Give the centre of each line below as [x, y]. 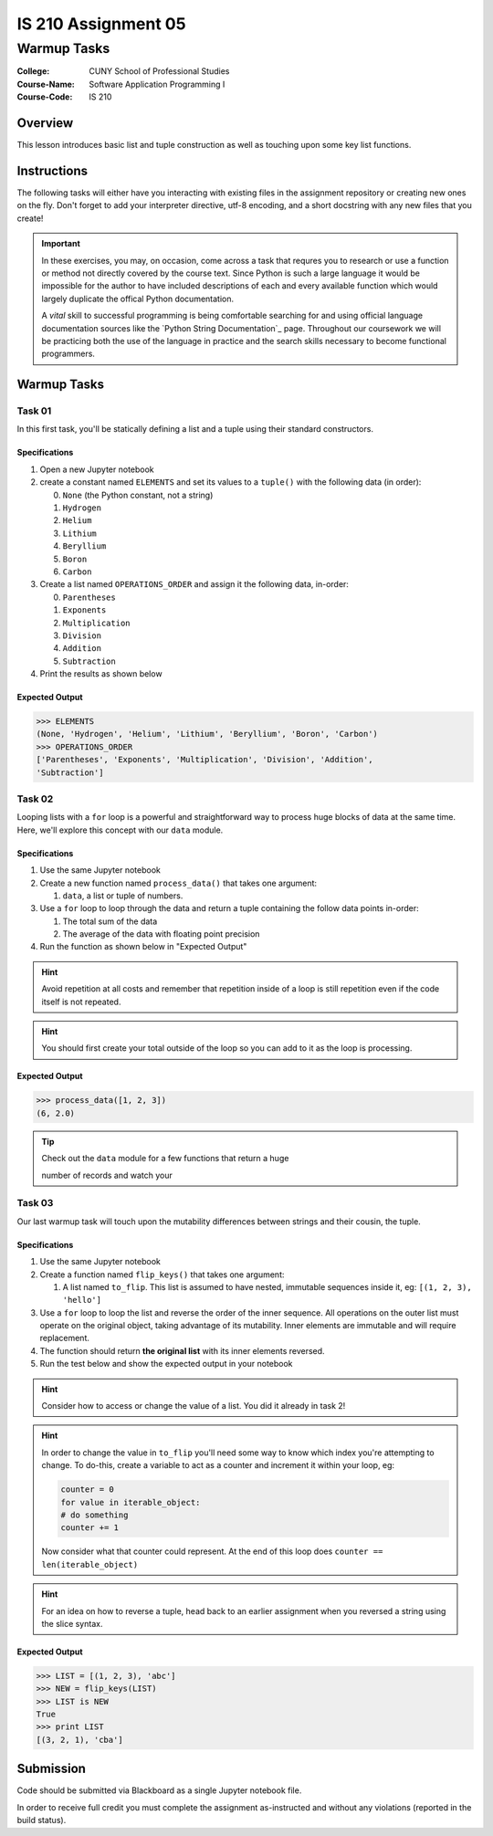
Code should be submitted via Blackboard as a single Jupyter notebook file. [159, 1790]
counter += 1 [89, 1528]
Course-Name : [46, 84]
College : [33, 71]
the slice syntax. [72, 1623]
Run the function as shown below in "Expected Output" [143, 947]
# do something [94, 1515]
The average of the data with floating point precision [161, 934]
